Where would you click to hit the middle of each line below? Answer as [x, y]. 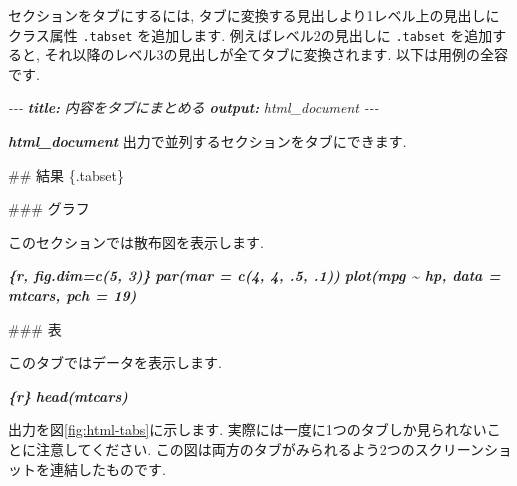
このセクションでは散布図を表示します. [136, 241]
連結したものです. [107, 468]
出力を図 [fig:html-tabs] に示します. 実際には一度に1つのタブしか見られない [247, 429]
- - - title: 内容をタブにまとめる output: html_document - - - [193, 107]
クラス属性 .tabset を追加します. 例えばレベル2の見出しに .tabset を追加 [250, 34]
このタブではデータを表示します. [115, 362]
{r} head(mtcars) [68, 395]
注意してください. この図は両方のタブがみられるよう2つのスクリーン [260, 448]
